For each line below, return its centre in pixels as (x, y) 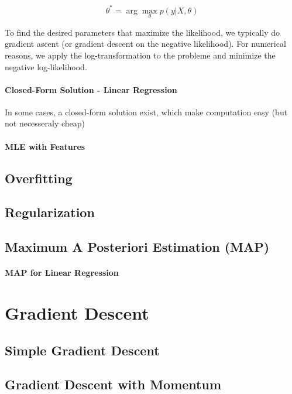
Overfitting (39, 178)
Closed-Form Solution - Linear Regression (91, 89)
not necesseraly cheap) (45, 123)
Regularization (50, 212)
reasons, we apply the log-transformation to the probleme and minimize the (140, 55)
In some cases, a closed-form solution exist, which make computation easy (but (146, 112)
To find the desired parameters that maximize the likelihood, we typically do (142, 32)
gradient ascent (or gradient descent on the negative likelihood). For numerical (145, 44)
